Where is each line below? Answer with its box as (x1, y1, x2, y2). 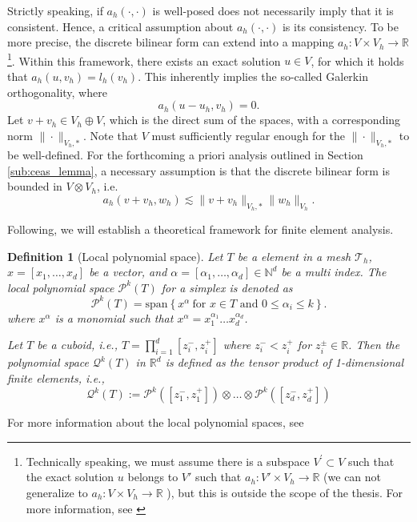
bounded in (7, 178, 62, 195)
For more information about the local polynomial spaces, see (7, 414, 304, 431)
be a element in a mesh (237, 247, 351, 264)
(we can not (323, 468, 382, 485)
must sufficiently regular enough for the (151, 126, 346, 143)
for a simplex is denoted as (161, 279, 293, 295)
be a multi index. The (281, 263, 387, 280)
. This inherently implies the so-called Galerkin (138, 68, 368, 85)
